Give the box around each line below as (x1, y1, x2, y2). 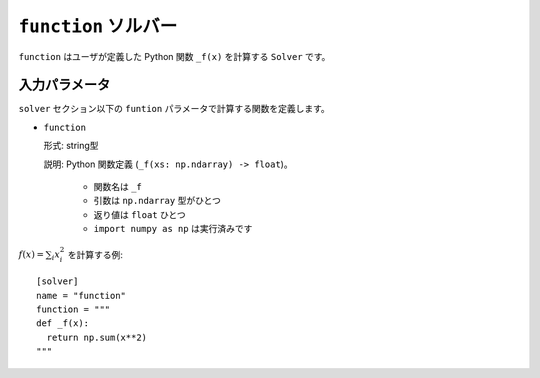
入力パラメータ (18, 76, 111, 94)
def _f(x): (36, 318, 90, 329)
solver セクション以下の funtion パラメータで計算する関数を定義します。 (18, 103, 330, 115)
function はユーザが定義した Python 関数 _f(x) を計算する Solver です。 (18, 50, 331, 62)
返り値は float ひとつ (93, 208, 187, 220)
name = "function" (36, 290, 127, 301)
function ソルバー (18, 15, 178, 37)
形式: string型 (43, 140, 99, 152)
